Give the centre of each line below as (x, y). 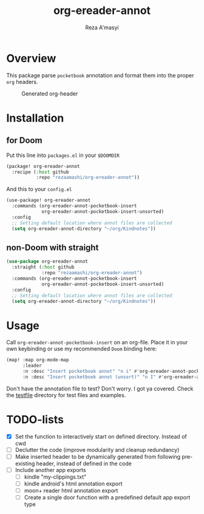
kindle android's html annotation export (73, 484)
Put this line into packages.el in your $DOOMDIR (63, 155)
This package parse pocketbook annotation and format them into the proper (100, 75)
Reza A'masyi (102, 27)
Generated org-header (50, 93)
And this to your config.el (39, 189)
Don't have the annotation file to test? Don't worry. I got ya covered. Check (100, 388)
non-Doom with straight (53, 247)
